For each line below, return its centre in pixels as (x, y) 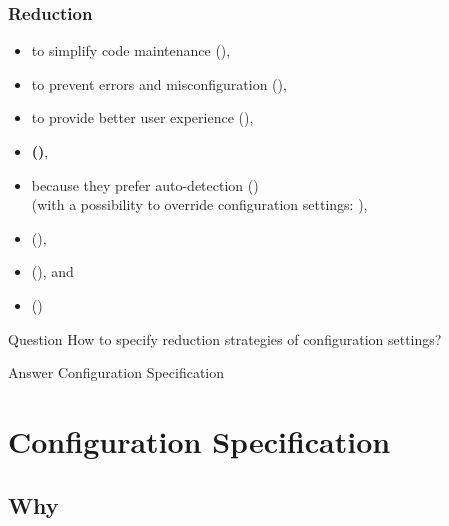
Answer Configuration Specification (116, 372)
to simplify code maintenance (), (131, 50)
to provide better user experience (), (142, 117)
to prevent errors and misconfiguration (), (159, 83)
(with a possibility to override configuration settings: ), (199, 204)
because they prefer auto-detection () (145, 184)
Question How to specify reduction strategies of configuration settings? (225, 338)
